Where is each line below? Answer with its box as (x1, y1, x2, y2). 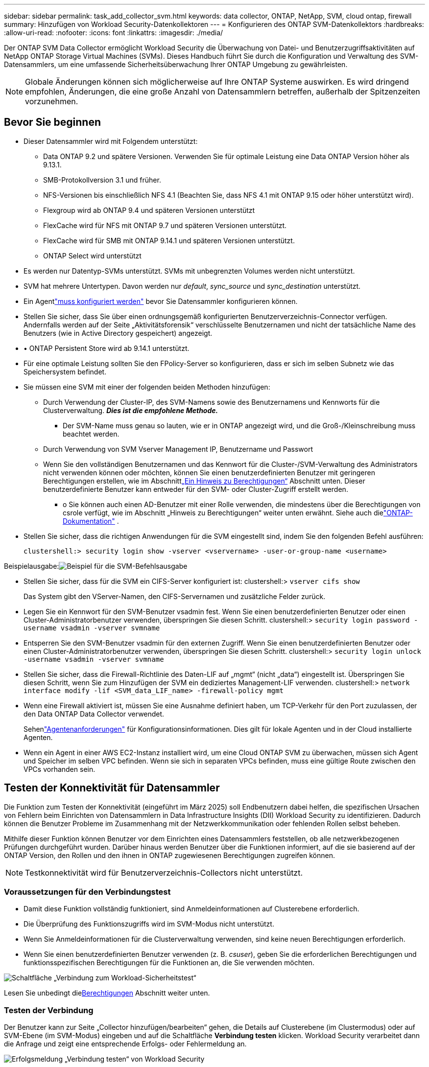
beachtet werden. (63, 429, 119, 438)
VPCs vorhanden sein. (24, 765, 95, 773)
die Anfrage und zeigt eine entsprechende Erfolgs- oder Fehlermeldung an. (4, 1040, 247, 1048)
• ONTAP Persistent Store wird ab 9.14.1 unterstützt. (24, 344, 190, 352)
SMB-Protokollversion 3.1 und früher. (43, 175, 161, 184)
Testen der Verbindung (4, 1005, 94, 1015)
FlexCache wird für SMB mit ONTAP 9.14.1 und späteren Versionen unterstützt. (43, 236, 295, 245)
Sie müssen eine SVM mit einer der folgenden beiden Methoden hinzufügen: (24, 382, 270, 391)
